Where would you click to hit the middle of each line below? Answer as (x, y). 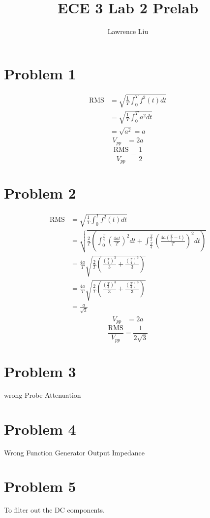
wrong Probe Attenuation (43, 395)
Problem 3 (40, 371)
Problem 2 (40, 192)
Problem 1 (40, 73)
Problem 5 (40, 486)
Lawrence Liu (128, 31)
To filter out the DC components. (54, 510)
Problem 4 (40, 429)
